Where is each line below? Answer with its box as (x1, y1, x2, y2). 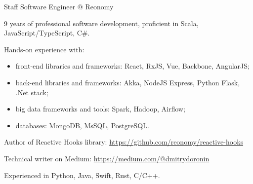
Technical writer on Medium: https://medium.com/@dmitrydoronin (4, 153, 210, 163)
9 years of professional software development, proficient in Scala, (4, 18, 199, 28)
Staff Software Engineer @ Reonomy (4, 1, 114, 11)
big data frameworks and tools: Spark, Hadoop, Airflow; (15, 104, 185, 114)
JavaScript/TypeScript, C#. (4, 28, 90, 38)
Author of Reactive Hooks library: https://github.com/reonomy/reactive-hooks (4, 137, 244, 147)
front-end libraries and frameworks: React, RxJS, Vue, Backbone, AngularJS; (15, 61, 250, 71)
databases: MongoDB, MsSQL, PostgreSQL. (15, 120, 149, 130)
